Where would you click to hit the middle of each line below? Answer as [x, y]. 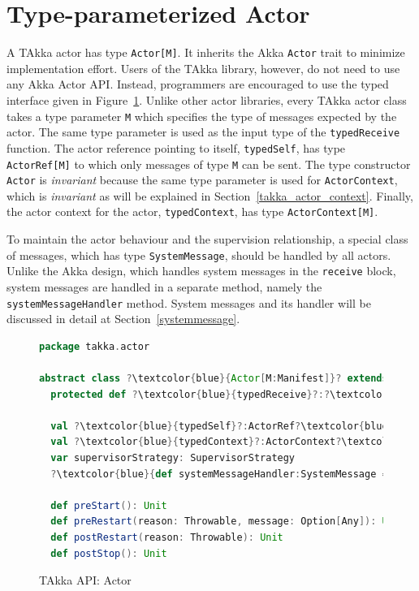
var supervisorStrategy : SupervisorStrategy [173, 458]
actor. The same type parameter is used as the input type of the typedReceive [203, 132]
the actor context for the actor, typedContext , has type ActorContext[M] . [192, 211]
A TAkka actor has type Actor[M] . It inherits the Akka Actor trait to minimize [206, 52]
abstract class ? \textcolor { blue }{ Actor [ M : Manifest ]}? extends [214, 379]
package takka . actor [95, 346]
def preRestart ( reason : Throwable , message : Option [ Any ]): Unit [228, 522]
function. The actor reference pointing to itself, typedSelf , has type [176, 147]
